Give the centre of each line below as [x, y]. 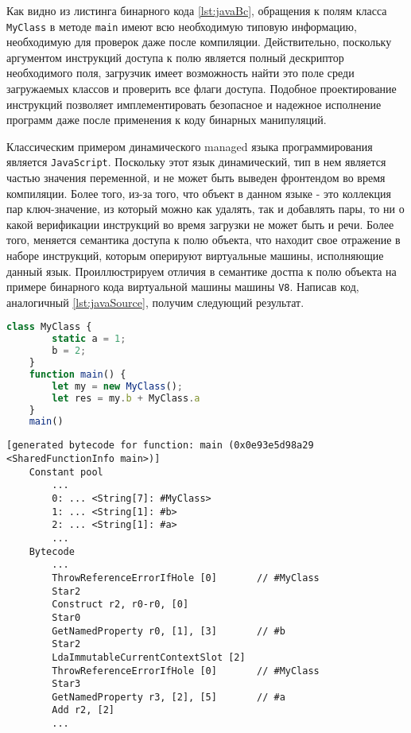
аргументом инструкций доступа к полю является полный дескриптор [175, 57]
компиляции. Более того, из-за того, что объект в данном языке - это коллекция [199, 193]
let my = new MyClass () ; [118, 386]
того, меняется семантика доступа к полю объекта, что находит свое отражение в [204, 240]
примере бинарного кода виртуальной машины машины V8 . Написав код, [183, 287]
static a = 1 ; [89, 339]
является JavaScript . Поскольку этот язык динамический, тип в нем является [196, 162]
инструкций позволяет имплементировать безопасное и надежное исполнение [194, 104]
